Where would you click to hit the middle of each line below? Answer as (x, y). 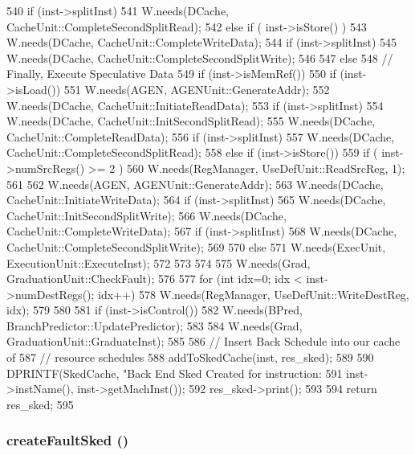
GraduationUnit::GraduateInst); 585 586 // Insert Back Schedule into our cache (203, 341)
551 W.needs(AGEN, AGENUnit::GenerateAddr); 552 (197, 89)
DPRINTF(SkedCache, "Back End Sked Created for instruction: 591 (175, 373)
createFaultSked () (68, 440)
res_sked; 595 (40, 404)
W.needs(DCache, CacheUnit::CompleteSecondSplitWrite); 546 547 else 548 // (200, 57)
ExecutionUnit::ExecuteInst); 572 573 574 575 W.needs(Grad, (159, 262)
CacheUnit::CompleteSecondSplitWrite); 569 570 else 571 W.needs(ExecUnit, (196, 246)
